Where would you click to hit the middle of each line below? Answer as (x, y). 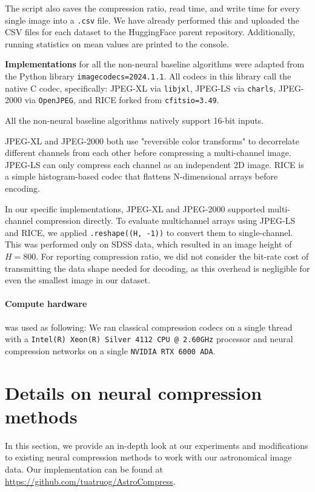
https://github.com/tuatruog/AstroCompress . (90, 481)
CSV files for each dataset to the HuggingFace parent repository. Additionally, (150, 32)
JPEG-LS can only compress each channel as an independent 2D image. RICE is (154, 164)
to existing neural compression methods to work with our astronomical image (148, 457)
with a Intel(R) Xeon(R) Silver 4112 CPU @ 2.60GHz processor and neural (149, 339)
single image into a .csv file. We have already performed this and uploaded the (152, 20)
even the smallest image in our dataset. (78, 280)
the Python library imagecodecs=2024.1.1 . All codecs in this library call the (148, 76)
